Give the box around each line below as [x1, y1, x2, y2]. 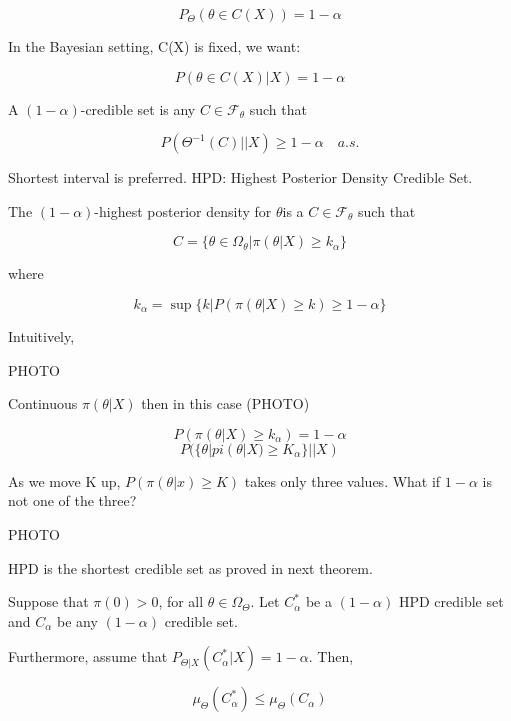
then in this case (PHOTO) [141, 393, 310, 414]
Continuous [8, 393, 78, 414]
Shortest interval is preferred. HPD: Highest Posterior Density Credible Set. [8, 167, 473, 188]
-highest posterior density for [94, 200, 272, 221]
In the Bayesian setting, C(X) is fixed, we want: [8, 36, 301, 56]
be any [56, 610, 98, 631]
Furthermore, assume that [8, 646, 168, 667]
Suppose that [8, 591, 89, 612]
